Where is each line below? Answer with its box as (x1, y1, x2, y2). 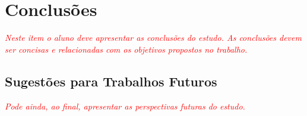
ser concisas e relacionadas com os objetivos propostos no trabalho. (5, 43, 248, 55)
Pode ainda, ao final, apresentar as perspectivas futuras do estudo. (5, 99, 245, 112)
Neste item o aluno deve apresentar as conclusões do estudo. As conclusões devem (5, 31, 302, 44)
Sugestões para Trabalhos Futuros (5, 72, 217, 90)
